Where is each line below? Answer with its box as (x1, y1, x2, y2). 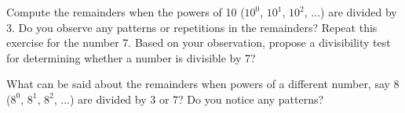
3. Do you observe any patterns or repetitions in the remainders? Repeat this (6, 19, 378, 35)
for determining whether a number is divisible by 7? (6, 49, 256, 65)
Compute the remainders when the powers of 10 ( (6, 4, 245, 19)
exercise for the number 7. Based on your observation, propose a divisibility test (6, 34, 391, 51)
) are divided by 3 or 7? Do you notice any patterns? (69, 90, 324, 107)
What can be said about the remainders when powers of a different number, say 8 (6, 76, 400, 92)
